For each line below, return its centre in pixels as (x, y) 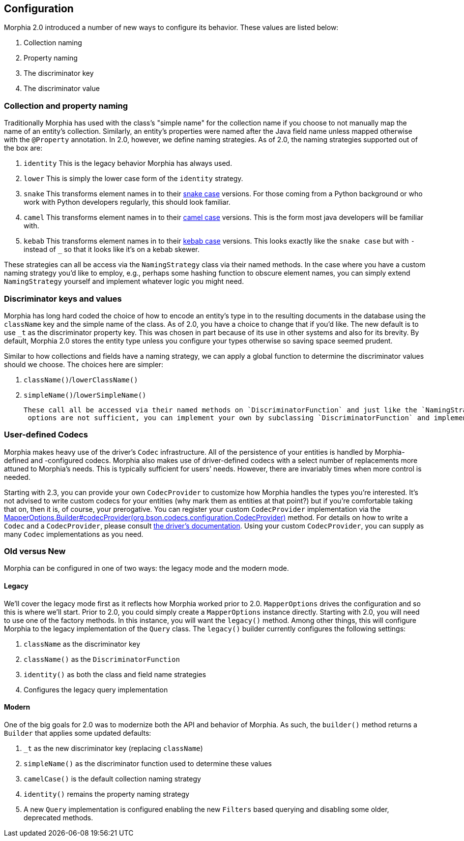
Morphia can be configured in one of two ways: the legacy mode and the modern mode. (146, 568)
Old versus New (35, 551)
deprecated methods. (58, 817)
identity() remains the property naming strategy (107, 794)
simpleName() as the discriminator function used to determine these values (148, 763)
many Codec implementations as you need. (74, 534)
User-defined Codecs (46, 435)
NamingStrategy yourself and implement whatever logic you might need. (124, 281)
